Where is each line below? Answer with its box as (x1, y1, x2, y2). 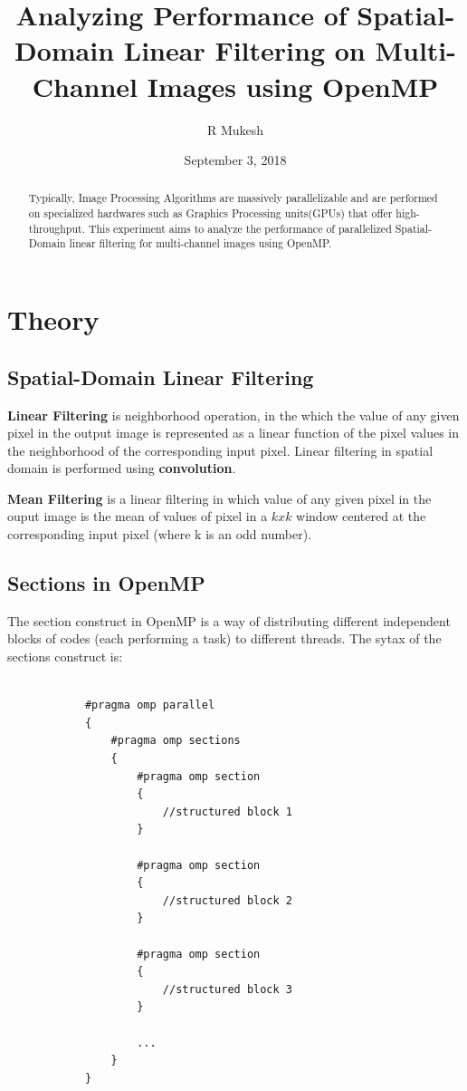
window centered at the (296, 507, 426, 526)
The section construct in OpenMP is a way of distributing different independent (7, 611, 451, 630)
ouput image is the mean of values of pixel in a (7, 507, 268, 526)
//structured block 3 (162, 982, 292, 996)
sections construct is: (7, 647, 123, 666)
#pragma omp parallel (84, 699, 215, 712)
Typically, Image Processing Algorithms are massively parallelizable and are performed (28, 190, 438, 206)
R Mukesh (206, 120, 264, 139)
